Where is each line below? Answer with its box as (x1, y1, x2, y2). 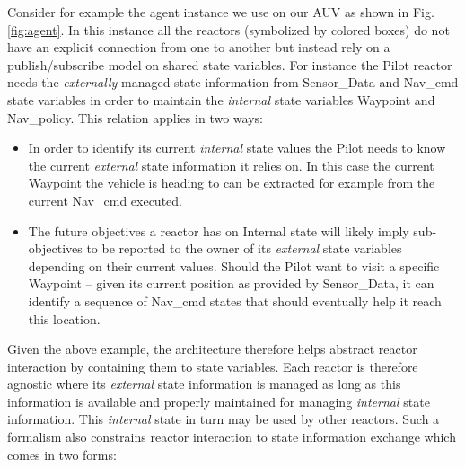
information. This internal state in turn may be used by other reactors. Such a (7, 410, 440, 428)
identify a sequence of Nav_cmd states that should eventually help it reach (28, 291, 442, 310)
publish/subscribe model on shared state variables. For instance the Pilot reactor (7, 55, 452, 74)
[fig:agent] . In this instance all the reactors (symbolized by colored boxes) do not (7, 20, 450, 39)
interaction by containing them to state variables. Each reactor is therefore (7, 357, 418, 375)
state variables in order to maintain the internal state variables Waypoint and (7, 90, 435, 109)
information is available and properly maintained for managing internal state (7, 392, 430, 410)
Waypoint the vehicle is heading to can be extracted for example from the (28, 173, 435, 192)
